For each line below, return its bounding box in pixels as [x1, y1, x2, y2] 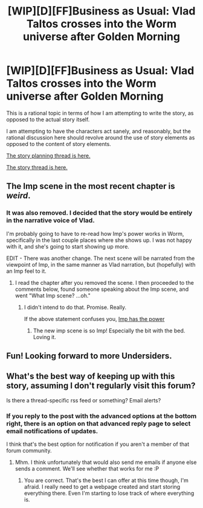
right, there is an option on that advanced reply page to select [6, 419, 191, 428]
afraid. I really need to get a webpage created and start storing [24, 483, 181, 491]
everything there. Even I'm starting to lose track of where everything [24, 490, 195, 497]
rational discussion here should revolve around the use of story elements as [6, 134, 195, 141]
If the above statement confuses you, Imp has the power [24, 315, 165, 322]
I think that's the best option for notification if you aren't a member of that [6, 440, 189, 448]
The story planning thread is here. [6, 152, 91, 159]
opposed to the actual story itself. [6, 116, 90, 123]
